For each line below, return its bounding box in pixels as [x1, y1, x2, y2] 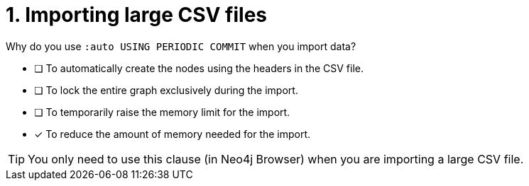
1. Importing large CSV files [6, 3, 268, 27]
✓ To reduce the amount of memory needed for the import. [34, 127, 311, 140]
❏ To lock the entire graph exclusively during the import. [34, 83, 298, 96]
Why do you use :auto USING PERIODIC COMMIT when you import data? [6, 40, 356, 52]
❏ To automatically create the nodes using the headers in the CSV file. [34, 62, 364, 74]
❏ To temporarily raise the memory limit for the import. [34, 105, 290, 118]
